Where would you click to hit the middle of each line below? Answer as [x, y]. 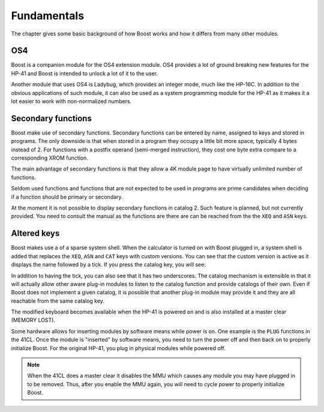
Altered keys [35, 233]
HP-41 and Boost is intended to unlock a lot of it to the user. [85, 73]
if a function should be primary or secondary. [67, 197]
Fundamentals [47, 16]
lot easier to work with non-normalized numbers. [71, 101]
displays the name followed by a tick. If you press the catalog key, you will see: [109, 265]
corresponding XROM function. [49, 158]
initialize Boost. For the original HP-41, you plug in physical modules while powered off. [118, 348]
